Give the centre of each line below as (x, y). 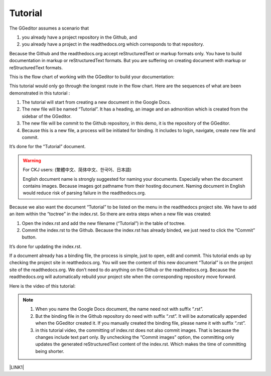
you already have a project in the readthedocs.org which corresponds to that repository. (113, 44)
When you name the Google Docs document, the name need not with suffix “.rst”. (119, 309)
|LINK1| (17, 367)
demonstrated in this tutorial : (40, 93)
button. (29, 237)
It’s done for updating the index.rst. (46, 246)
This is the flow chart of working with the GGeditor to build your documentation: (92, 77)
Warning (32, 160)
